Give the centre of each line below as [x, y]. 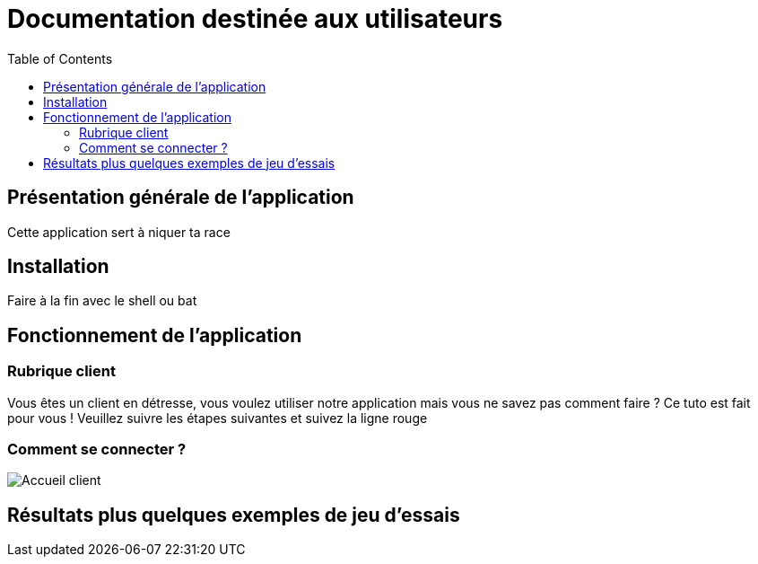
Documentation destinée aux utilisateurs [255, 19]
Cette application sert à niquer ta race [119, 232]
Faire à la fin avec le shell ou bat [102, 301]
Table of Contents [60, 58]
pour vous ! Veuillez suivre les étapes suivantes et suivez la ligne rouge [218, 418]
